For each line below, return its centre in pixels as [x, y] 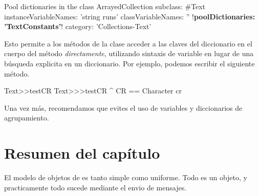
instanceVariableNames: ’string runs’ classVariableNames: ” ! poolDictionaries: [130, 16]
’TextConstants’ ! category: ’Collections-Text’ [78, 26]
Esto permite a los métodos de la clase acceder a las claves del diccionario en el [128, 43]
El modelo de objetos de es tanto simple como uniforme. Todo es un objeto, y [126, 177]
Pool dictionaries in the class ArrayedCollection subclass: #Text [105, 6]
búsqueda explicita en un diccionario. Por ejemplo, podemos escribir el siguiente [129, 63]
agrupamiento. [27, 118]
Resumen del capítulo [82, 153]
